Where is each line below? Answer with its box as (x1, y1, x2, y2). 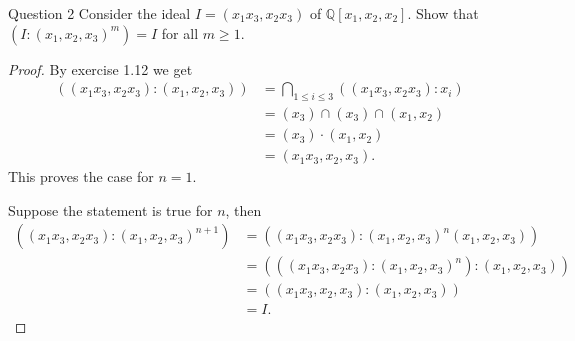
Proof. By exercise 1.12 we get (8, 58, 193, 79)
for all (161, 22, 199, 43)
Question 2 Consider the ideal (8, 3, 191, 23)
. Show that (407, 3, 479, 23)
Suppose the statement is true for (8, 199, 213, 220)
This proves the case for (8, 166, 154, 187)
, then (225, 199, 262, 220)
